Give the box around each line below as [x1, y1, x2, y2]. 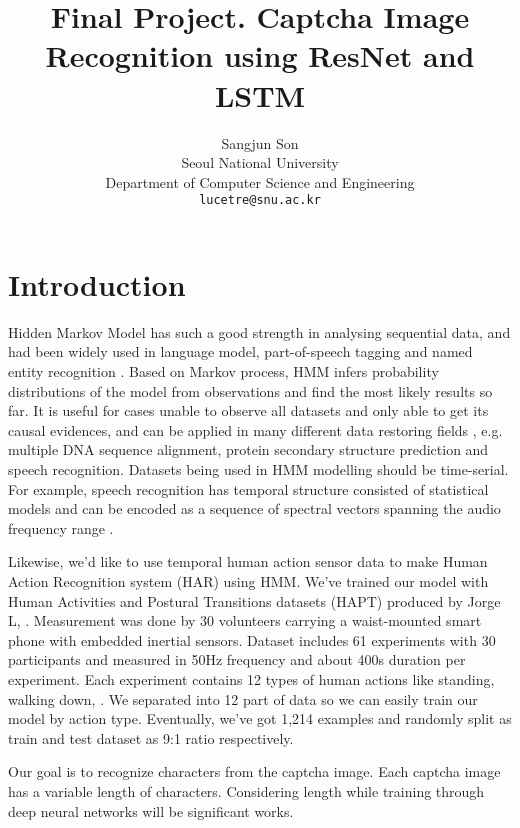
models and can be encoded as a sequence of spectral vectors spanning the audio [8, 498, 501, 519]
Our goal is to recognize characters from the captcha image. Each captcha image [8, 761, 501, 782]
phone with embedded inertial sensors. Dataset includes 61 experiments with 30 [8, 629, 496, 650]
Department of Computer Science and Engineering [105, 171, 415, 192]
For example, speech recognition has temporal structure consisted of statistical [8, 478, 489, 499]
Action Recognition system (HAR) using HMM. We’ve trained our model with [8, 571, 489, 591]
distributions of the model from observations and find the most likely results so [8, 380, 493, 401]
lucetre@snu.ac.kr [199, 193, 321, 208]
